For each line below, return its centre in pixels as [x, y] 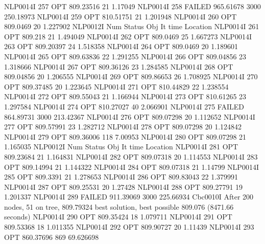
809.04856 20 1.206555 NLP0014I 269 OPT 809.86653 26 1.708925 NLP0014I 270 [131, 76]
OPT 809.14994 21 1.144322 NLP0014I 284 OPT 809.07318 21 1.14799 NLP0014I [131, 167]
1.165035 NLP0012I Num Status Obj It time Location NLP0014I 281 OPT [121, 147]
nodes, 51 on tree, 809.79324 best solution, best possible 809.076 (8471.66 [119, 206]
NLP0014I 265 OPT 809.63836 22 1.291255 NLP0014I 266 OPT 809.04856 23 [125, 56]
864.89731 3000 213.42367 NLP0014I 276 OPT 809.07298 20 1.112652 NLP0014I [130, 116]
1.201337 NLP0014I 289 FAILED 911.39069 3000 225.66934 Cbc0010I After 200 [129, 197]
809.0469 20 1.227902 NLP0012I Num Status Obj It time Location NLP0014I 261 [132, 26]
